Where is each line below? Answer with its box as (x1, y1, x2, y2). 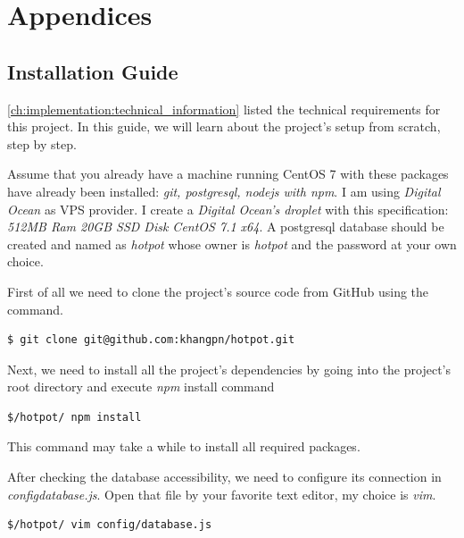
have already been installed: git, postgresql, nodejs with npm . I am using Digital (7, 181, 441, 200)
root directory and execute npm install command (7, 377, 275, 396)
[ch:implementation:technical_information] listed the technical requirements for (7, 99, 441, 118)
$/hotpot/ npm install (7, 410, 142, 424)
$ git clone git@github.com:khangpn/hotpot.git (7, 333, 295, 347)
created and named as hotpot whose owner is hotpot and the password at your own (7, 234, 457, 253)
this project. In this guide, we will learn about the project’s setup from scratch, (7, 117, 441, 136)
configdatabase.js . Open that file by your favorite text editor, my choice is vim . (7, 484, 436, 503)
